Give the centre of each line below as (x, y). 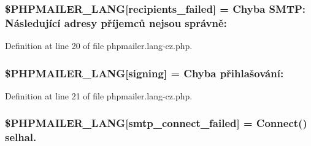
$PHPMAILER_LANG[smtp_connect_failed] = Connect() (156, 123)
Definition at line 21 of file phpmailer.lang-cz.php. (99, 95)
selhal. (21, 137)
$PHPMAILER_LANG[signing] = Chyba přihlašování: (144, 73)
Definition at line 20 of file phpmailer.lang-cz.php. (99, 46)
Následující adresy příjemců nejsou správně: (116, 22)
